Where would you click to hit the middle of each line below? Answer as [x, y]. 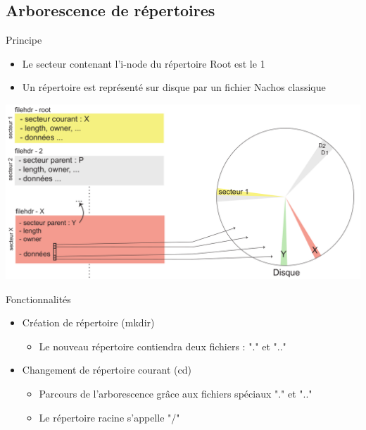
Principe [24, 40]
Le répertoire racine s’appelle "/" [109, 417]
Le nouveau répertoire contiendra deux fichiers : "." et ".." [163, 346]
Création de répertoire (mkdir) [88, 322]
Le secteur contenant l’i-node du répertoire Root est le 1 [144, 63]
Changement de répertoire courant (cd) [107, 370]
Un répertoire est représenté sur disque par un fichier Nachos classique [174, 87]
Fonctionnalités [38, 299]
